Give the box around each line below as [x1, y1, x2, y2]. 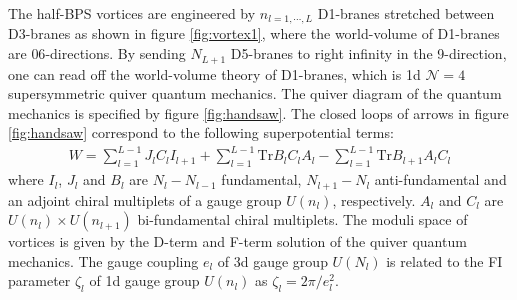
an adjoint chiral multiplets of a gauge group [8, 189, 282, 210]
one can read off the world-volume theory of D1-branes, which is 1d [8, 63, 421, 84]
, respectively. [332, 189, 416, 210]
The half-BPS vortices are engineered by [8, 3, 256, 23]
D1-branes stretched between [317, 3, 495, 23]
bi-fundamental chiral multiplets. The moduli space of [137, 209, 468, 230]
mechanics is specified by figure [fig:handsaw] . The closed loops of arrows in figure [8, 102, 509, 123]
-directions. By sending [45, 43, 186, 64]
